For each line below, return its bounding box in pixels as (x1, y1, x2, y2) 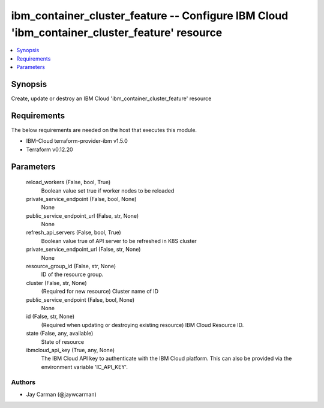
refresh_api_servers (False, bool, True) (26, 229, 121, 236)
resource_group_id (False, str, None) (26, 263, 116, 270)
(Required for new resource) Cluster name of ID (41, 288, 159, 295)
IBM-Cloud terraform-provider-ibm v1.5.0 (26, 137, 128, 145)
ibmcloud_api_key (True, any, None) (26, 346, 115, 353)
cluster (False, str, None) (26, 279, 87, 286)
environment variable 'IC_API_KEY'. (41, 363, 128, 370)
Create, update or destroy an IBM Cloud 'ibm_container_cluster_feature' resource (11, 95, 212, 102)
